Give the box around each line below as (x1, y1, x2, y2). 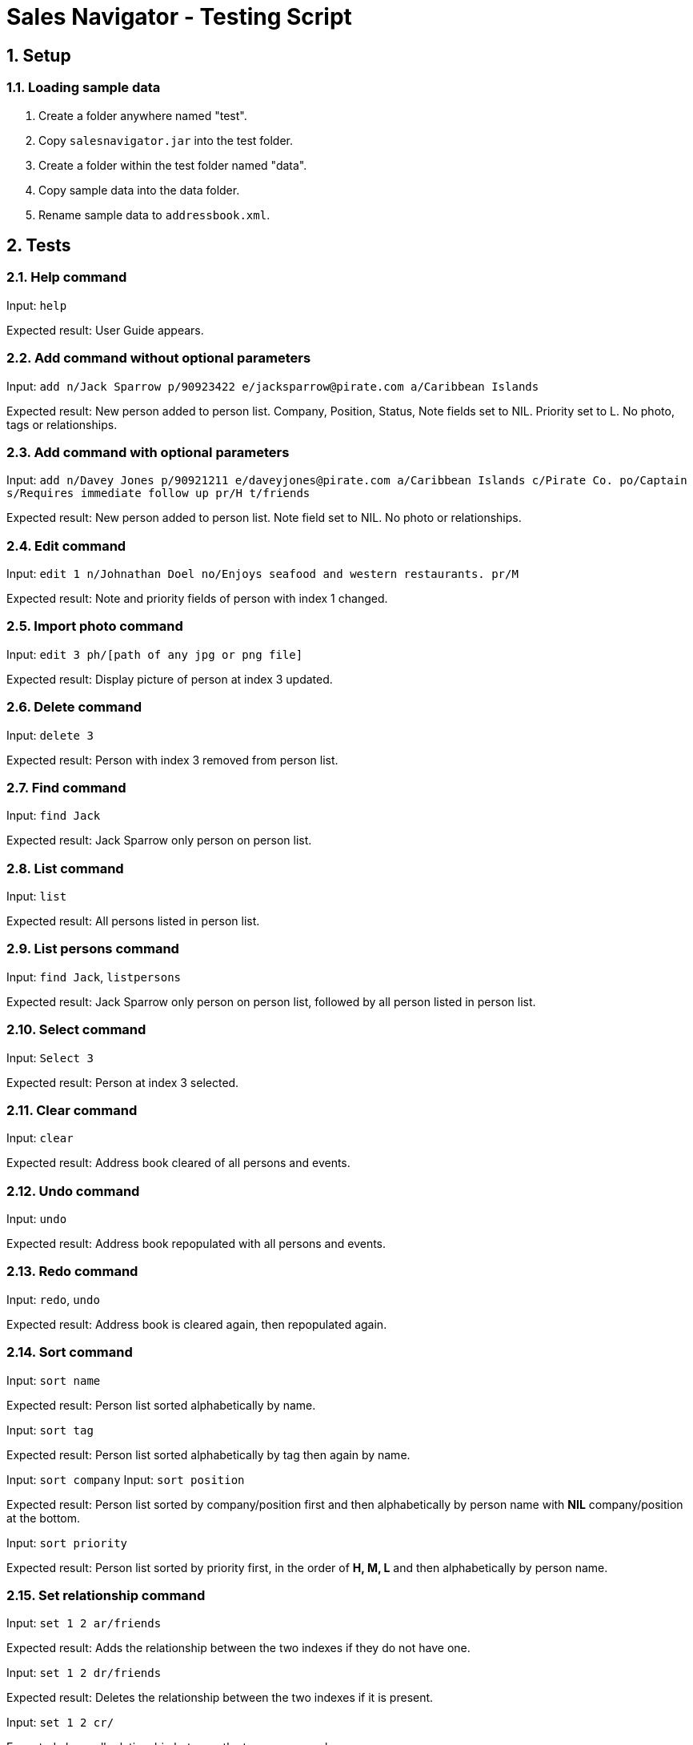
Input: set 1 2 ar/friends (6, 1616, 162, 1631)
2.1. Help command (6, 269, 127, 286)
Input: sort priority (6, 1535, 128, 1550)
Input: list (6, 889, 67, 904)
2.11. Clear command (6, 1101, 138, 1118)
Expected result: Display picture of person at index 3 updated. (6, 672, 333, 686)
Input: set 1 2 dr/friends (6, 1666, 162, 1680)
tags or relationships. (6, 417, 118, 431)
